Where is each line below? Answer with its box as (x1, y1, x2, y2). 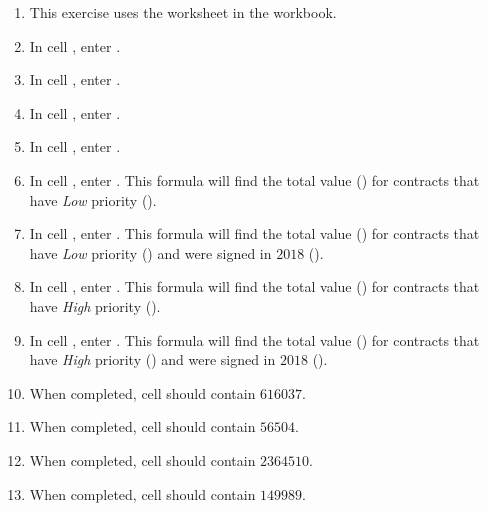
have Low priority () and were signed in (29, 242, 272, 263)
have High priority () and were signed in (29, 349, 276, 370)
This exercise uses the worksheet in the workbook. (29, 2, 337, 22)
